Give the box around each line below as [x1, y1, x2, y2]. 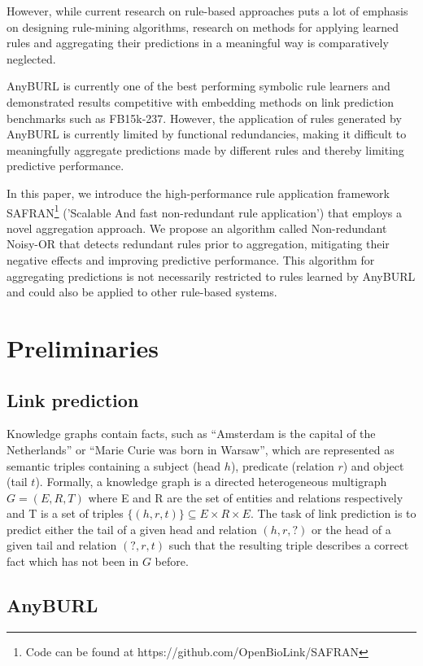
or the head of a [312, 520, 391, 537]
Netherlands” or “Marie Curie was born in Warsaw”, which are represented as [7, 440, 395, 458]
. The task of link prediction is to [250, 505, 416, 522]
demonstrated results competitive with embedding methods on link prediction [7, 93, 395, 110]
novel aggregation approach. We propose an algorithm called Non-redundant [7, 219, 387, 236]
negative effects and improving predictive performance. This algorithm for [7, 251, 375, 268]
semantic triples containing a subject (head [7, 457, 221, 474]
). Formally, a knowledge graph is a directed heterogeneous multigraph [35, 473, 387, 490]
